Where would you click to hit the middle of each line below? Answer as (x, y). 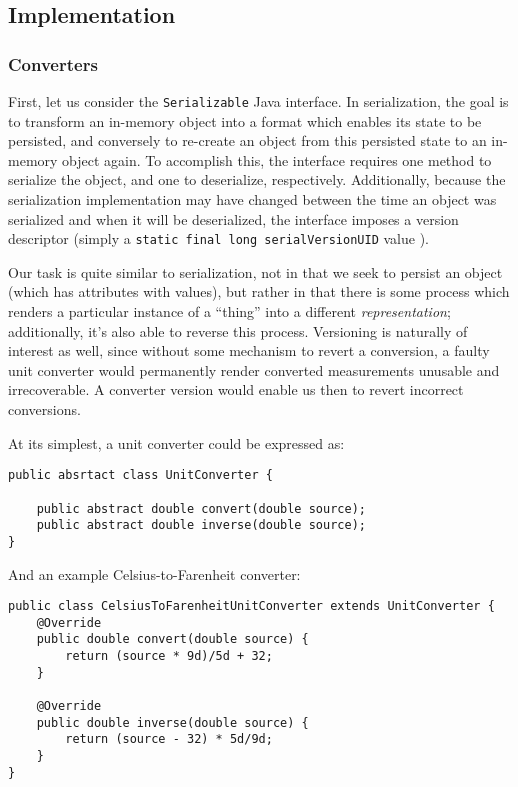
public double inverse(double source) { (172, 722)
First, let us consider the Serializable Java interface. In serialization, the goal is (258, 101)
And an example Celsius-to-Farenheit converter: (154, 573)
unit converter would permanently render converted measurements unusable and (254, 369)
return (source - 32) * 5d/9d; (169, 739)
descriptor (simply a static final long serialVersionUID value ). (218, 238)
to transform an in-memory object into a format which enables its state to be (245, 120)
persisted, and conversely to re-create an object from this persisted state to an (247, 140)
